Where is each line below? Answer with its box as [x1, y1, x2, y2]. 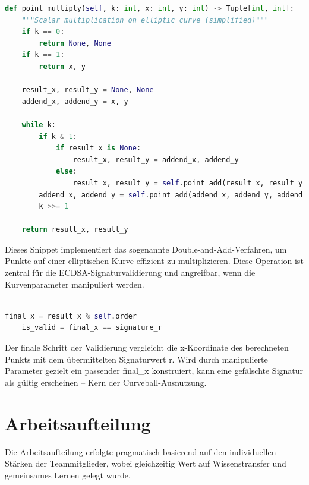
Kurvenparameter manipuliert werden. [5, 278, 144, 290]
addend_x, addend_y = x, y [21, 97, 128, 106]
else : [55, 167, 77, 176]
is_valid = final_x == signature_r [21, 323, 162, 332]
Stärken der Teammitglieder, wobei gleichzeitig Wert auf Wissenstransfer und [5, 457, 286, 470]
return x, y [39, 62, 86, 71]
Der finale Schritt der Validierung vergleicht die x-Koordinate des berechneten [5, 341, 289, 354]
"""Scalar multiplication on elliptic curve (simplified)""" [21, 15, 269, 24]
